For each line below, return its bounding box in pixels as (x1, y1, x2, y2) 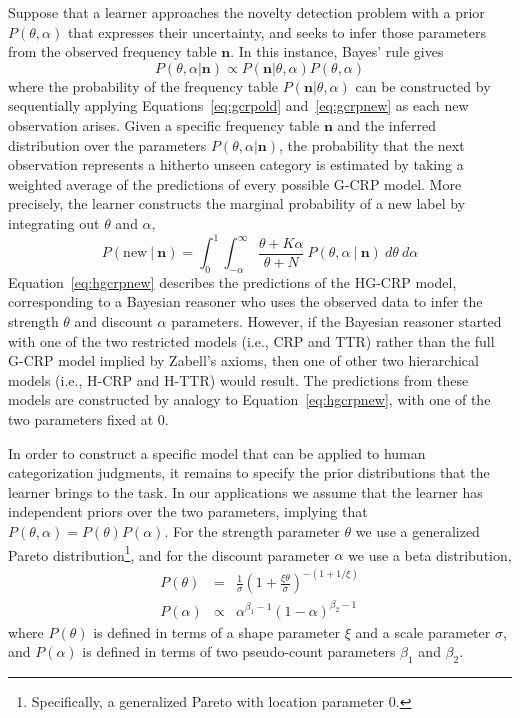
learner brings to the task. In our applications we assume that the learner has (8, 481, 483, 502)
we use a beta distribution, (348, 544, 512, 565)
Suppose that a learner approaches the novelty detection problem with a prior (8, 2, 485, 22)
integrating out (8, 212, 100, 233)
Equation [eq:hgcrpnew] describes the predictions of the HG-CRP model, (8, 271, 457, 292)
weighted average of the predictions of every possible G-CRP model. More (8, 173, 462, 194)
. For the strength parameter (164, 520, 340, 541)
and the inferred (337, 114, 437, 135)
